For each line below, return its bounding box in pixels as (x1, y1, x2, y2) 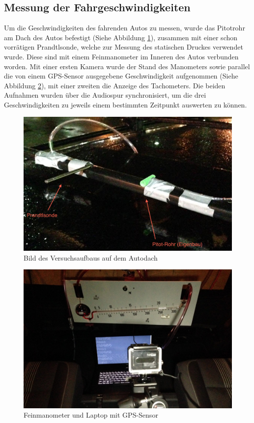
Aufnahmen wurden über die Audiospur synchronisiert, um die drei (4, 90, 206, 100)
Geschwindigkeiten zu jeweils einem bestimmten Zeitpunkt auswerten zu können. (4, 99, 247, 109)
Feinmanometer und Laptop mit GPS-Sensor (24, 410, 158, 420)
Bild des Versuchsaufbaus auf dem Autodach (24, 252, 158, 263)
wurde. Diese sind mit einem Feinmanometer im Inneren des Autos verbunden (4, 51, 239, 61)
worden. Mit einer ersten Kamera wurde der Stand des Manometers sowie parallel (4, 61, 250, 71)
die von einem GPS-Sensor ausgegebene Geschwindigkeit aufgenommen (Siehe (4, 71, 238, 81)
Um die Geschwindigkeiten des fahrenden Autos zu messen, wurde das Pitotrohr (4, 23, 245, 33)
